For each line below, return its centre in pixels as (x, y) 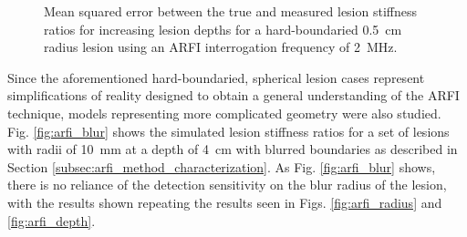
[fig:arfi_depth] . (52, 220)
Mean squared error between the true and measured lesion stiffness (230, 11)
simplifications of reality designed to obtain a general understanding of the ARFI (233, 95)
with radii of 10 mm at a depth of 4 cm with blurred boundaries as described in (233, 149)
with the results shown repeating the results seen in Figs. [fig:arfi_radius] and (225, 202)
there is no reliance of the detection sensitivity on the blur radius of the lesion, (227, 185)
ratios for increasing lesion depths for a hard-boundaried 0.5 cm (223, 29)
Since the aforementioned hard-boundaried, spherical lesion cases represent (216, 77)
